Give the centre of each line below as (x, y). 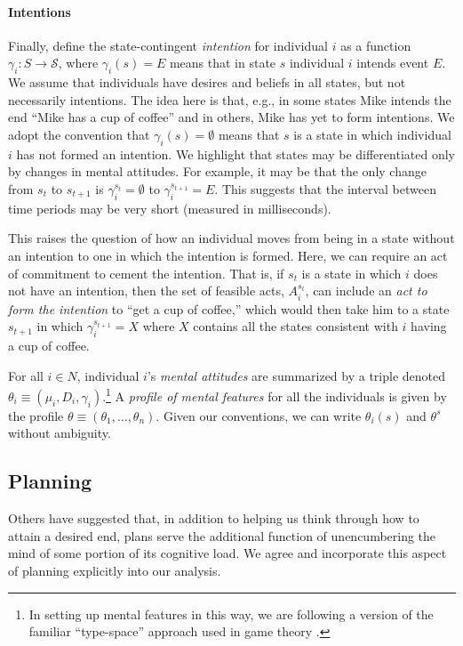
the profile (36, 415)
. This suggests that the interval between (325, 188)
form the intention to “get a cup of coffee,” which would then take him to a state (229, 308)
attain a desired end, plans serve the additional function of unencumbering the (222, 535)
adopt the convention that (79, 134)
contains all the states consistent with (295, 326)
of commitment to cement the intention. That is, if (146, 273)
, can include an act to (366, 291)
